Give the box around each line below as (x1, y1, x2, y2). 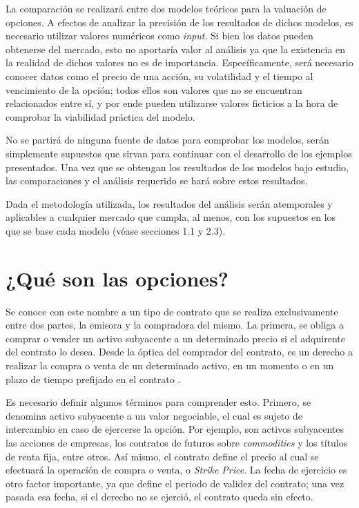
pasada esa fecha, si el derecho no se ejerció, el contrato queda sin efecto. (6, 489, 313, 504)
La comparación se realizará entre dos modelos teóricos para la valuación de (6, 1, 327, 15)
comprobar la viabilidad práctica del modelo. (6, 109, 195, 124)
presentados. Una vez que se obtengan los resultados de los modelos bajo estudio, (6, 159, 349, 174)
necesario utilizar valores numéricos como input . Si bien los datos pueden (6, 28, 313, 43)
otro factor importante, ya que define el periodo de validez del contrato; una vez (6, 476, 345, 490)
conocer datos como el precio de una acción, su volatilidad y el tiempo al (6, 68, 313, 83)
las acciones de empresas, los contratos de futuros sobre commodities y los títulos (6, 435, 348, 449)
